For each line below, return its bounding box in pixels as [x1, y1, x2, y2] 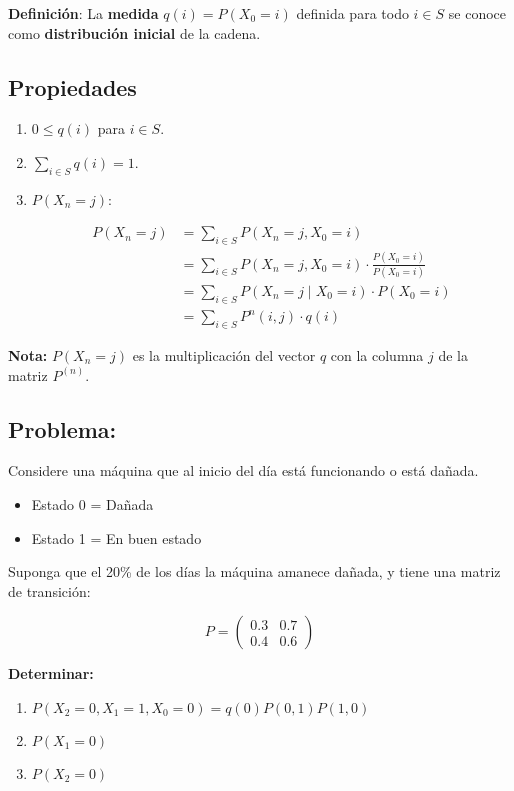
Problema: [8, 413, 117, 444]
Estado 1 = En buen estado [31, 527, 202, 548]
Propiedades [8, 71, 137, 102]
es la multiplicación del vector [132, 345, 316, 366]
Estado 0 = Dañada [31, 494, 154, 514]
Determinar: [8, 663, 94, 684]
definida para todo [296, 3, 409, 23]
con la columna [330, 345, 424, 366]
